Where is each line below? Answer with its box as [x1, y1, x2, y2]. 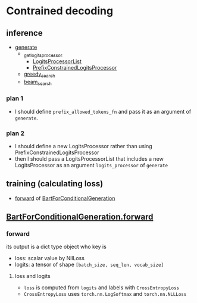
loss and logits [14, 273, 51, 280]
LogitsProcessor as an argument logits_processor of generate [14, 161, 168, 168]
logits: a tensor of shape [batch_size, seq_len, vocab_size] [14, 261, 164, 268]
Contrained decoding [6, 4, 114, 18]
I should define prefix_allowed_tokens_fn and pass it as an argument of [14, 108, 192, 115]
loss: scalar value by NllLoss [14, 255, 85, 262]
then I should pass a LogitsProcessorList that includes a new [14, 155, 164, 162]
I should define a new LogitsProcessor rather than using [14, 142, 153, 149]
